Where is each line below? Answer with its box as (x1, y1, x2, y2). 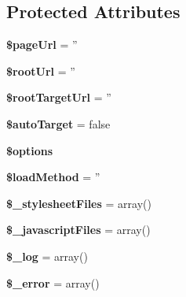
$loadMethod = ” (6, 169, 100, 185)
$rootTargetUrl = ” (6, 89, 111, 106)
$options (6, 142, 53, 158)
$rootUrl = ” (6, 62, 75, 79)
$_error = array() (6, 274, 100, 291)
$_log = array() (6, 247, 88, 264)
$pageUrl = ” (6, 36, 78, 53)
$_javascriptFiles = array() (6, 221, 151, 238)
